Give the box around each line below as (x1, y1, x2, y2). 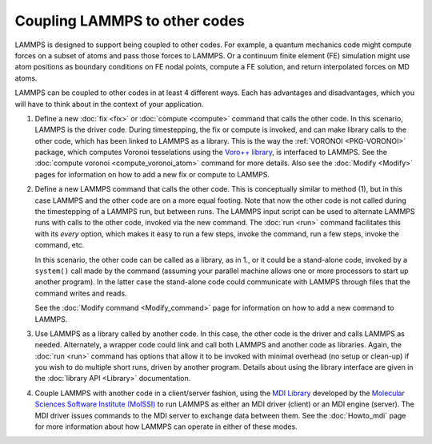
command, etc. (34, 240, 85, 250)
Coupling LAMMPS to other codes (14, 12, 245, 30)
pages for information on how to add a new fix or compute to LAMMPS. (34, 169, 270, 179)
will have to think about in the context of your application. (14, 99, 204, 109)
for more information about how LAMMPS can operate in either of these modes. (34, 422, 298, 431)
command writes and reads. (34, 288, 127, 298)
